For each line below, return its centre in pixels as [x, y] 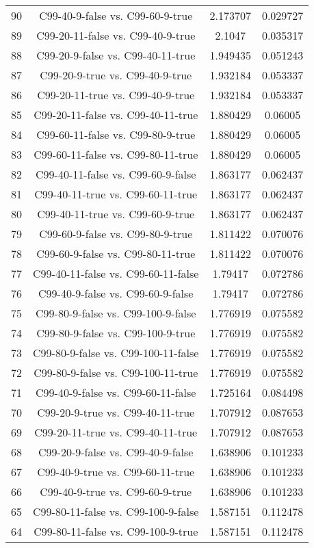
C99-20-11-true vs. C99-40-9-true [116, 95]
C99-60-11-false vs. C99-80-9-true [116, 134]
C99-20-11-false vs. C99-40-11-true [116, 115]
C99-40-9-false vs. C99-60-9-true [116, 15]
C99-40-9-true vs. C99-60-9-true [116, 492]
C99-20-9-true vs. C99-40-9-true [116, 75]
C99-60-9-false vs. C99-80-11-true [116, 253]
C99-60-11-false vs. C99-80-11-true [116, 154]
